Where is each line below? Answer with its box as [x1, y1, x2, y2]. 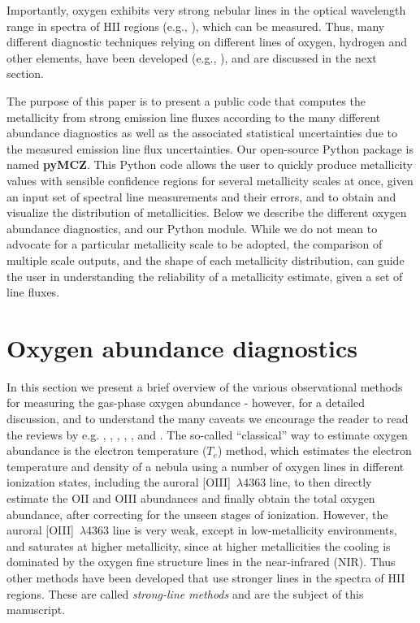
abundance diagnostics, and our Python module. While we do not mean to [6, 219, 378, 236]
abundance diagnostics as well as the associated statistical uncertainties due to [6, 124, 397, 141]
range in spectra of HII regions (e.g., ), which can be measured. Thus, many [6, 17, 385, 34]
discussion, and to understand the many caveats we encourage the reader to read [6, 410, 409, 426]
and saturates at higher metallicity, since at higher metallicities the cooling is [6, 537, 391, 554]
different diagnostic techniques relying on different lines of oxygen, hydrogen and [6, 33, 408, 50]
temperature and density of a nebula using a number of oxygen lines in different [6, 457, 405, 474]
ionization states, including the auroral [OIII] [6, 474, 231, 491]
